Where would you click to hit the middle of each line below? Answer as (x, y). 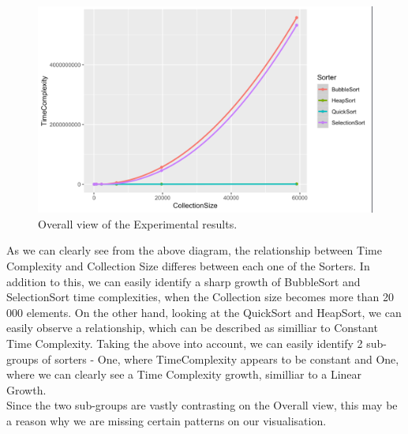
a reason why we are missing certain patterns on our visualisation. (167, 420)
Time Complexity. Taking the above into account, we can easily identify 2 (185, 343)
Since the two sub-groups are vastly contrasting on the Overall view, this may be (202, 405)
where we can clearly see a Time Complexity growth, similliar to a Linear (184, 374)
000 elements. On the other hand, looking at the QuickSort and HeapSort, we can (204, 312)
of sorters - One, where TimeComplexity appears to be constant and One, (221, 359)
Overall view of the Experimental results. (138, 223)
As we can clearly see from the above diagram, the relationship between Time (194, 250)
